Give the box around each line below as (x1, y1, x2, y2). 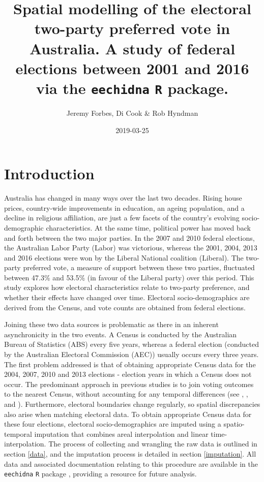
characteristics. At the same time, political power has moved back (46, 222, 251, 233)
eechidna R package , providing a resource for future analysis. (4, 468, 197, 479)
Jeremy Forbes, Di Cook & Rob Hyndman (66, 108, 198, 118)
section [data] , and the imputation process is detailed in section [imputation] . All (4, 448, 256, 459)
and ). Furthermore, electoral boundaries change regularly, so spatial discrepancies (4, 399, 260, 409)
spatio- (223, 419, 245, 429)
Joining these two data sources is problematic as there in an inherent (4, 319, 219, 330)
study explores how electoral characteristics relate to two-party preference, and (4, 282, 250, 293)
